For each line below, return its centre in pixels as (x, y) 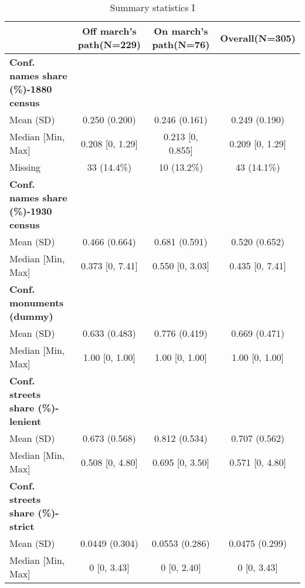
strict (22, 526)
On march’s (181, 31)
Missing (25, 167)
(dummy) (31, 316)
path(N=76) (181, 44)
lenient (26, 421)
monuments (37, 303)
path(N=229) (109, 44)
